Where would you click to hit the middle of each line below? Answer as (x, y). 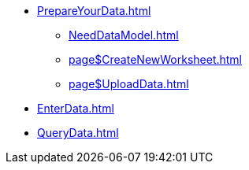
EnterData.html (76, 108)
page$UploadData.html (129, 84)
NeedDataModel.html (124, 35)
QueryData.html (78, 133)
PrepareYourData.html (94, 11)
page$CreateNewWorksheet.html (156, 59)
